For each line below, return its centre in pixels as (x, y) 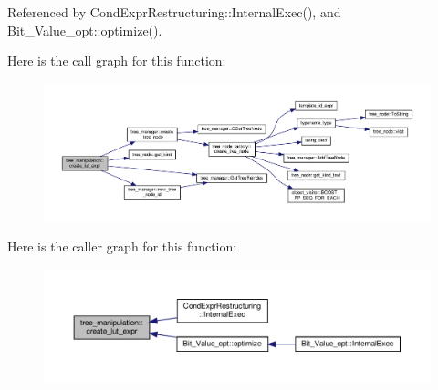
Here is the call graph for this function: (117, 61)
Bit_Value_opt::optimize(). (85, 30)
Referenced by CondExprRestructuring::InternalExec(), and (174, 12)
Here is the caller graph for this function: (122, 246)
